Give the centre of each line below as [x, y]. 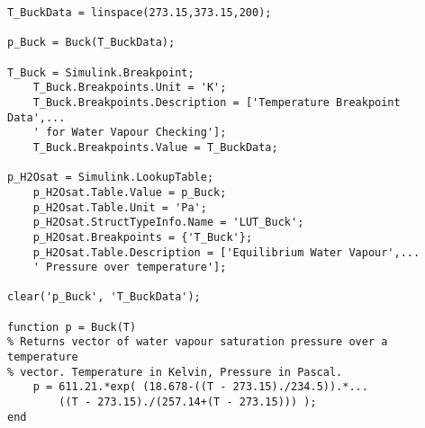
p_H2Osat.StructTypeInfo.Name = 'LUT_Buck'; [168, 223]
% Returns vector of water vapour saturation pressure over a [198, 342]
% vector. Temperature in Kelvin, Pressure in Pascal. [175, 372]
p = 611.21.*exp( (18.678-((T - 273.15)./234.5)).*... [200, 387]
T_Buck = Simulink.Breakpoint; [101, 72]
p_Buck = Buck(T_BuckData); [91, 43]
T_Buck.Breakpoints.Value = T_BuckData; [155, 147]
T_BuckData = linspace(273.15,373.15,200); [140, 13]
